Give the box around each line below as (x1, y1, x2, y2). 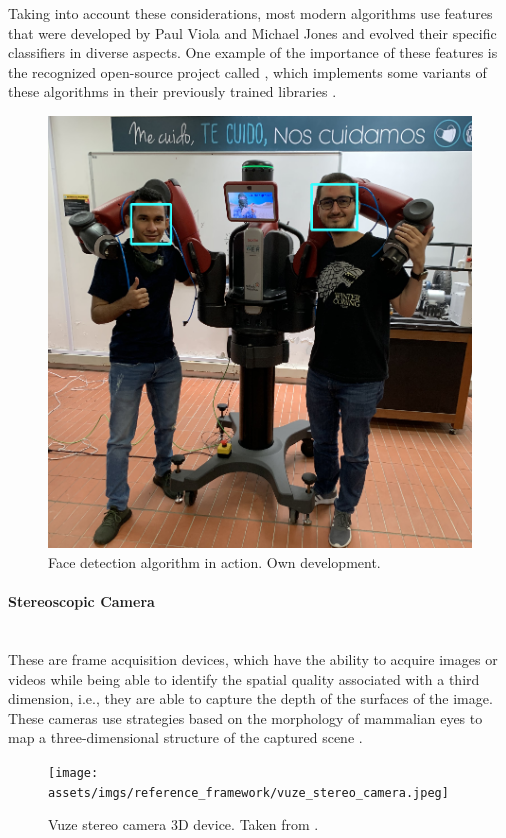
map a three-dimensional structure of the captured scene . (8, 727, 363, 748)
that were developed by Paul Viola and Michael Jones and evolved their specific (8, 22, 497, 43)
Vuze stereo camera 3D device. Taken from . (48, 814, 319, 835)
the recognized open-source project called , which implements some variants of (8, 61, 487, 82)
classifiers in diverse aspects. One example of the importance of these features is (8, 42, 498, 63)
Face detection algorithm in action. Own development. (48, 552, 381, 573)
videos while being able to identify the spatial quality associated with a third (8, 668, 480, 689)
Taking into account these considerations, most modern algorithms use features (8, 3, 493, 23)
